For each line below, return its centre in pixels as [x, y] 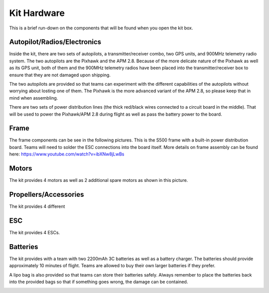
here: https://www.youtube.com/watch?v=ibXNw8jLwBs [67, 154]
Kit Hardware [37, 13]
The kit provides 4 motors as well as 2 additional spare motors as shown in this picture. [99, 180]
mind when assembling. [34, 98]
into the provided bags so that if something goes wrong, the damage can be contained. [99, 282]
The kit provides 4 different [37, 206]
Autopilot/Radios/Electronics [55, 42]
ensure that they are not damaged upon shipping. [60, 75]
